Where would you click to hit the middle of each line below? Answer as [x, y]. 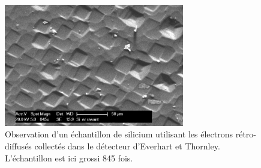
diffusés [18, 145]
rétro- [246, 134]
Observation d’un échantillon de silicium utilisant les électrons [119, 134]
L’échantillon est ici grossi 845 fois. [69, 157]
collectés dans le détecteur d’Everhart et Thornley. [127, 145]
